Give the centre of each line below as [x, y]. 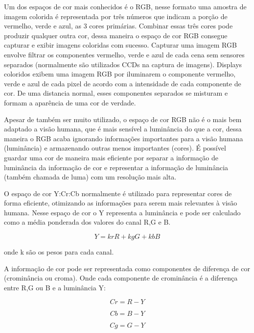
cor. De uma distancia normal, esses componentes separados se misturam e [116, 93]
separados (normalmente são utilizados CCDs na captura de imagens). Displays [123, 64]
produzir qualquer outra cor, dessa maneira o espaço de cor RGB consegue [116, 35]
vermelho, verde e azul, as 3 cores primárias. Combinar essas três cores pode [118, 26]
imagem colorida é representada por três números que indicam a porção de [116, 16]
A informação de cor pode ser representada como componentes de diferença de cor [127, 268]
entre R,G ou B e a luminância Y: [55, 287]
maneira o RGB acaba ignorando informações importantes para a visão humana [124, 138]
